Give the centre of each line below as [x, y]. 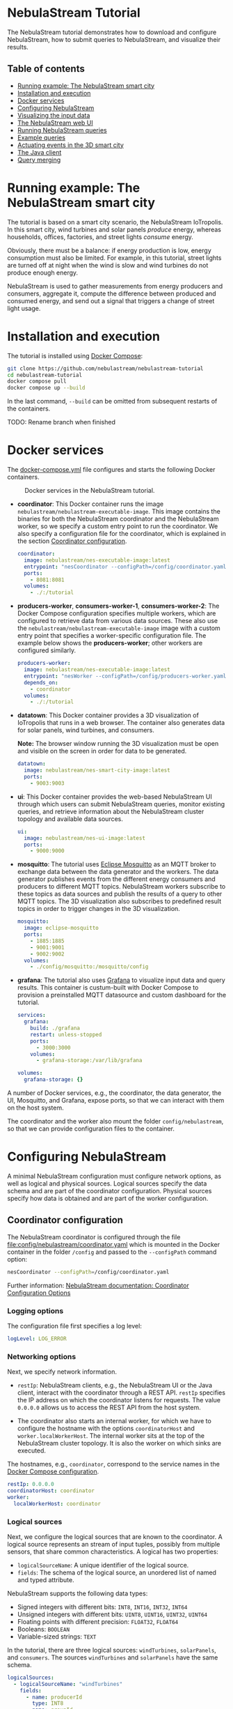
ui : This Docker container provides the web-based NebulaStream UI [114, 797]
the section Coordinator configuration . [72, 541]
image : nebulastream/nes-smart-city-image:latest [97, 771]
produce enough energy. [43, 273]
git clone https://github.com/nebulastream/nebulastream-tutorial [105, 368]
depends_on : [41, 682]
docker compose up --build [46, 388]
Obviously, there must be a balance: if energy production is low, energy [110, 250]
